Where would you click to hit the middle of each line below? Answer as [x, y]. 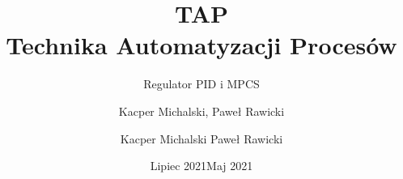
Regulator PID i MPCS [201, 84]
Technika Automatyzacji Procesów [201, 45]
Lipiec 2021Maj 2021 [201, 166]
